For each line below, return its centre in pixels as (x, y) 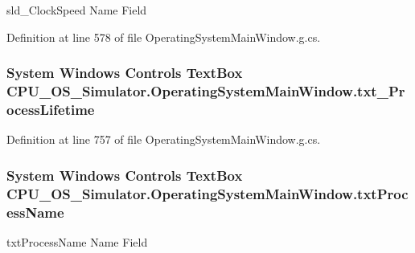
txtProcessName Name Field (77, 241)
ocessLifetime (51, 109)
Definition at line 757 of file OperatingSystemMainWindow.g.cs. (164, 139)
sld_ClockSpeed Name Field (77, 10)
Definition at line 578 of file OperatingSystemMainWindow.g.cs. (164, 37)
